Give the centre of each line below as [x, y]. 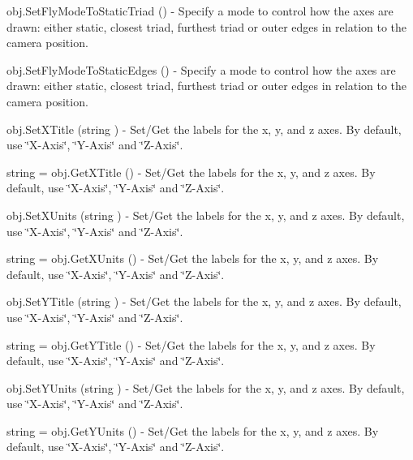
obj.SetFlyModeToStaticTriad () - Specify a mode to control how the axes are [200, 11]
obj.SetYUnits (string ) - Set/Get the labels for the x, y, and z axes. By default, [206, 387]
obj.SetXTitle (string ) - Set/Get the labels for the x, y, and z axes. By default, [204, 129]
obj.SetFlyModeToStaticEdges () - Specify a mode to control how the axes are [201, 69]
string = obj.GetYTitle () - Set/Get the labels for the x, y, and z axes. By [191, 344]
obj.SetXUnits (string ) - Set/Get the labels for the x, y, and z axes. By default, [206, 215]
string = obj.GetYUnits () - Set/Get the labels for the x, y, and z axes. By [193, 430]
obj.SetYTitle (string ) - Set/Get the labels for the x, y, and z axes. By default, [204, 301]
